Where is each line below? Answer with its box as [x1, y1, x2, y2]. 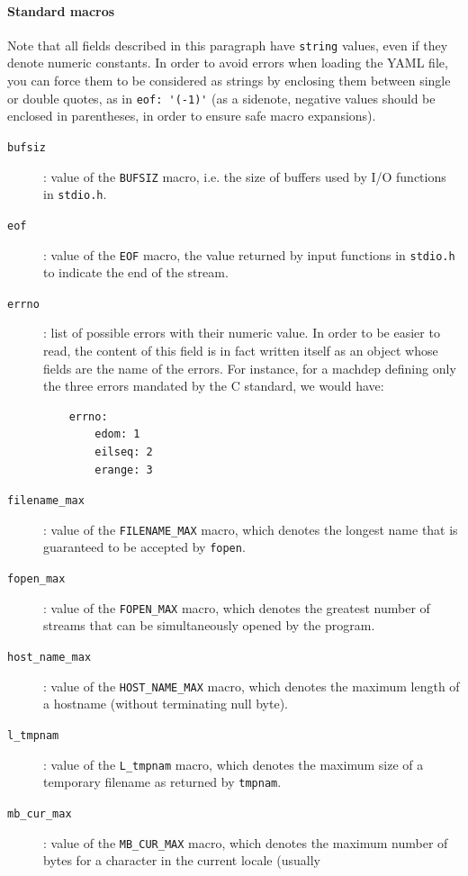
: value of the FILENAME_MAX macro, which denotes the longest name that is [43, 519, 458, 538]
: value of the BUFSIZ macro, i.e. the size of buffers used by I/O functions [43, 167, 446, 185]
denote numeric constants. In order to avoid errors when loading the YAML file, [7, 53, 448, 72]
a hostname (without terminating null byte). [43, 694, 288, 713]
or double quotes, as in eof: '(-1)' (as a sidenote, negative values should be [7, 88, 436, 107]
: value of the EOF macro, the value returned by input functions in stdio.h [43, 245, 455, 264]
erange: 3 [94, 463, 153, 476]
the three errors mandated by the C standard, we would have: [43, 376, 384, 395]
